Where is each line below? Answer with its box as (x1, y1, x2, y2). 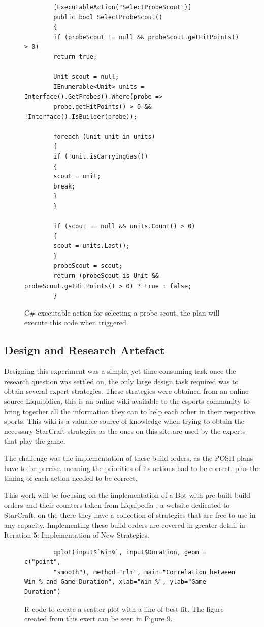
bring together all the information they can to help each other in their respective (4, 405, 255, 416)
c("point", (24, 558, 61, 566)
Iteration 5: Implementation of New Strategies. (4, 529, 149, 540)
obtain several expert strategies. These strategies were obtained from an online (4, 386, 249, 396)
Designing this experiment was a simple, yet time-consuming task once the (4, 366, 236, 377)
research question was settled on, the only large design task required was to (4, 375, 239, 386)
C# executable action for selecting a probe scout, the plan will (24, 307, 220, 318)
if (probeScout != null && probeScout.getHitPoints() (53, 33, 239, 41)
